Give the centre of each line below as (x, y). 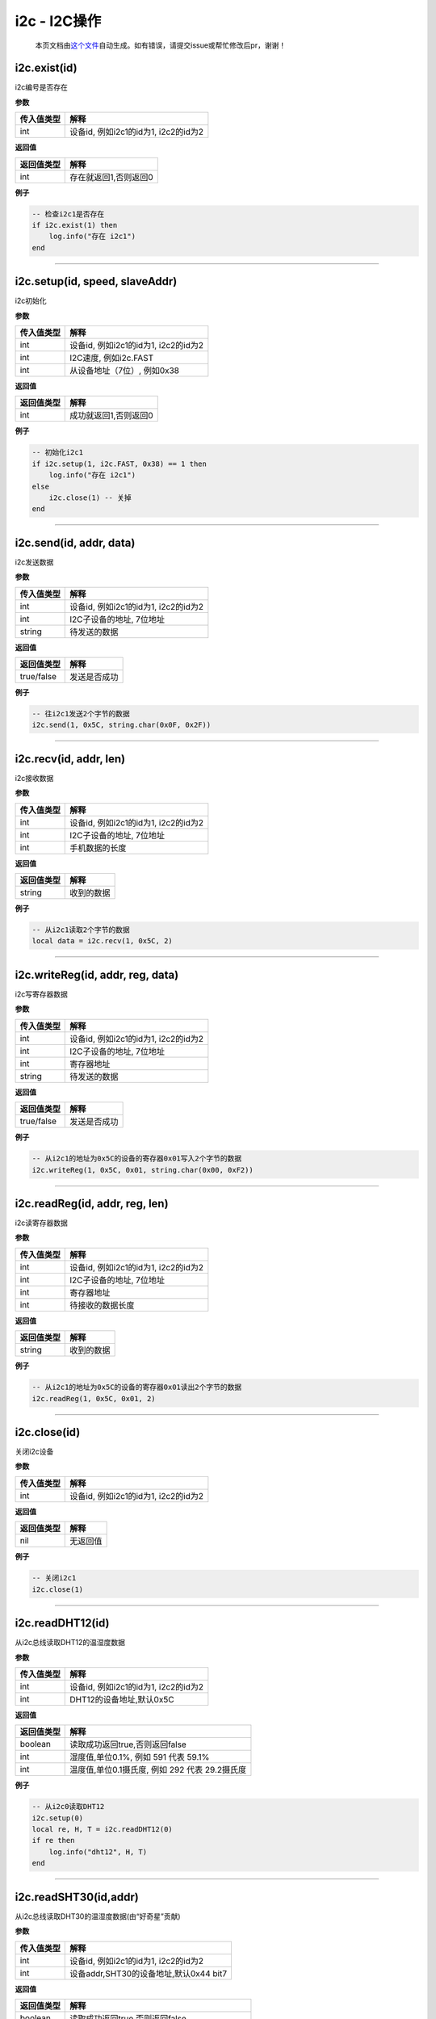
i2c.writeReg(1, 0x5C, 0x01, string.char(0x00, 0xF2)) (143, 1170)
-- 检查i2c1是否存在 (68, 214)
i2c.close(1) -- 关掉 (90, 498)
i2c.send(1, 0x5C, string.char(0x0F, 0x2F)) (122, 725)
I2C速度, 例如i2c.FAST (112, 358)
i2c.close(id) (48, 1432)
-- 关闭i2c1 (54, 1578)
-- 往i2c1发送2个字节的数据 (81, 714)
